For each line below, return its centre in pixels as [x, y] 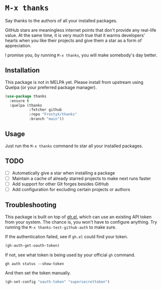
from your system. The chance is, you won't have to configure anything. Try [81, 222]
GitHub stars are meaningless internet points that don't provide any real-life [81, 30]
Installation [22, 70]
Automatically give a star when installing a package [63, 173]
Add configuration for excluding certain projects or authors [71, 189]
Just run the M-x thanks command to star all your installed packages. [74, 146]
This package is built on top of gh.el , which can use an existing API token [78, 217]
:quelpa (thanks [26, 105]
